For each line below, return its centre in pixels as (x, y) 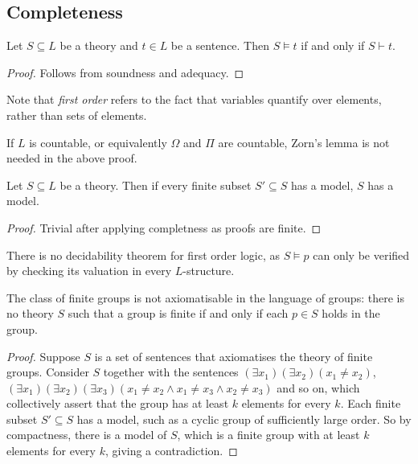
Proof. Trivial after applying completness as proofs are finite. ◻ (164, 227)
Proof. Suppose (43, 356)
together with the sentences (171, 372)
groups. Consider (48, 372)
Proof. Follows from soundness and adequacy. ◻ (125, 72)
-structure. (209, 271)
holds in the (351, 313)
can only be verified (361, 255)
